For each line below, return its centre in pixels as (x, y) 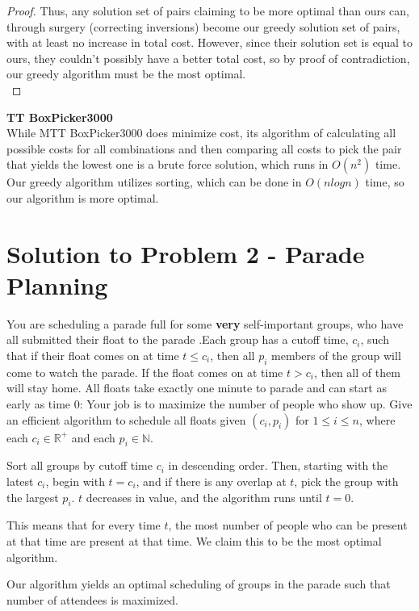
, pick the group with (346, 481)
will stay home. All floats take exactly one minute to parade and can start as (197, 388)
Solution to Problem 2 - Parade (186, 253)
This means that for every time (84, 525)
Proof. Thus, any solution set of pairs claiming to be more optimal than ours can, (208, 10)
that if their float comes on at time (93, 356)
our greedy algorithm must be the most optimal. (126, 74)
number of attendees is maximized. (92, 599)
